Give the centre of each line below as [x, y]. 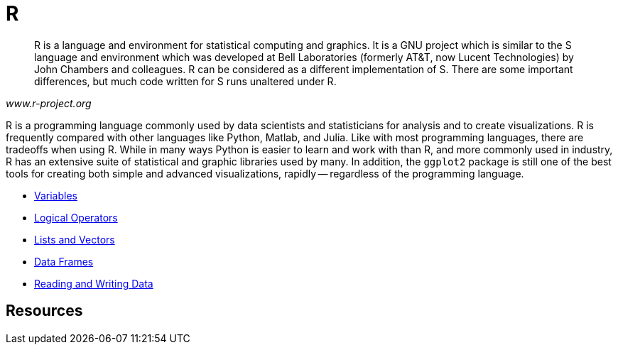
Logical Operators [76, 217]
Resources [44, 311]
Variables [56, 195]
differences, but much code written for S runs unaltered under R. [185, 81]
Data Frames [64, 261]
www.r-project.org [49, 103]
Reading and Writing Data [94, 283]
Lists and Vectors [75, 239]
